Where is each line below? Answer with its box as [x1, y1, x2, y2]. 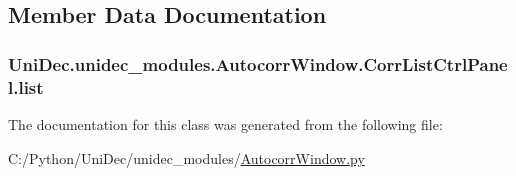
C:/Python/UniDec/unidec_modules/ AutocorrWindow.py [8, 147, 365, 168]
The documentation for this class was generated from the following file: [8, 113, 443, 134]
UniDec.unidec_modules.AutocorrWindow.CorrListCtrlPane [8, 51, 508, 76]
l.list [8, 74, 44, 99]
